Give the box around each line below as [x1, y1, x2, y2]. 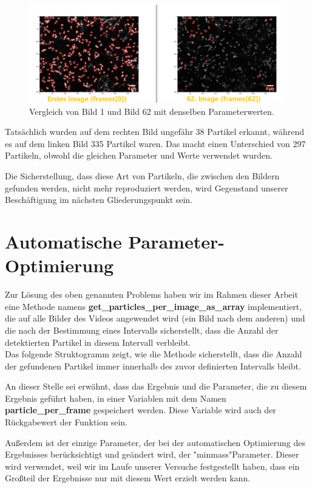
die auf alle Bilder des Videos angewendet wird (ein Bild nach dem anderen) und [5, 312, 305, 325]
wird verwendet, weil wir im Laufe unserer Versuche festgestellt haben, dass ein [5, 459, 300, 472]
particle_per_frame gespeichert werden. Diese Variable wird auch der [5, 404, 276, 416]
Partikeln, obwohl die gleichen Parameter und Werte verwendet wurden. [5, 149, 273, 162]
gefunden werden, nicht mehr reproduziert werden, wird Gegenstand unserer [5, 181, 288, 194]
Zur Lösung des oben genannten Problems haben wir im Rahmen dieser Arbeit [5, 288, 298, 301]
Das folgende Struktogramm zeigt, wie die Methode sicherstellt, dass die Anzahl [5, 348, 302, 360]
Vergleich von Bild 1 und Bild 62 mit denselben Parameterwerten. [29, 105, 274, 117]
